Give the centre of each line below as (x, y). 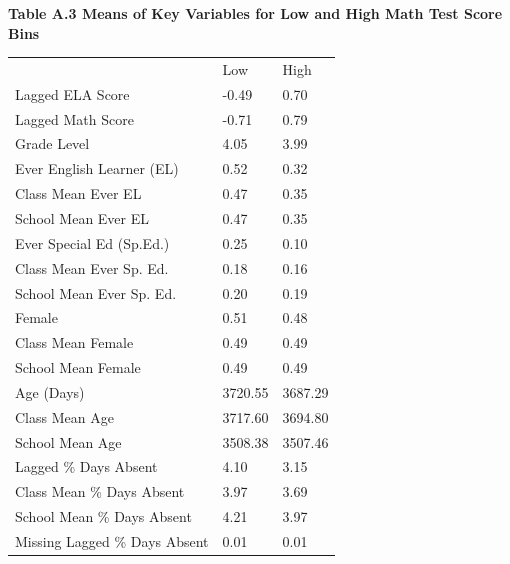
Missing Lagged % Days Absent (112, 540)
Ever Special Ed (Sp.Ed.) (92, 242)
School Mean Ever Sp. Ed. (96, 292)
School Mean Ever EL (82, 218)
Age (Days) (50, 391)
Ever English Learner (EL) (97, 168)
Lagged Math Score (74, 118)
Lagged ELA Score (72, 93)
